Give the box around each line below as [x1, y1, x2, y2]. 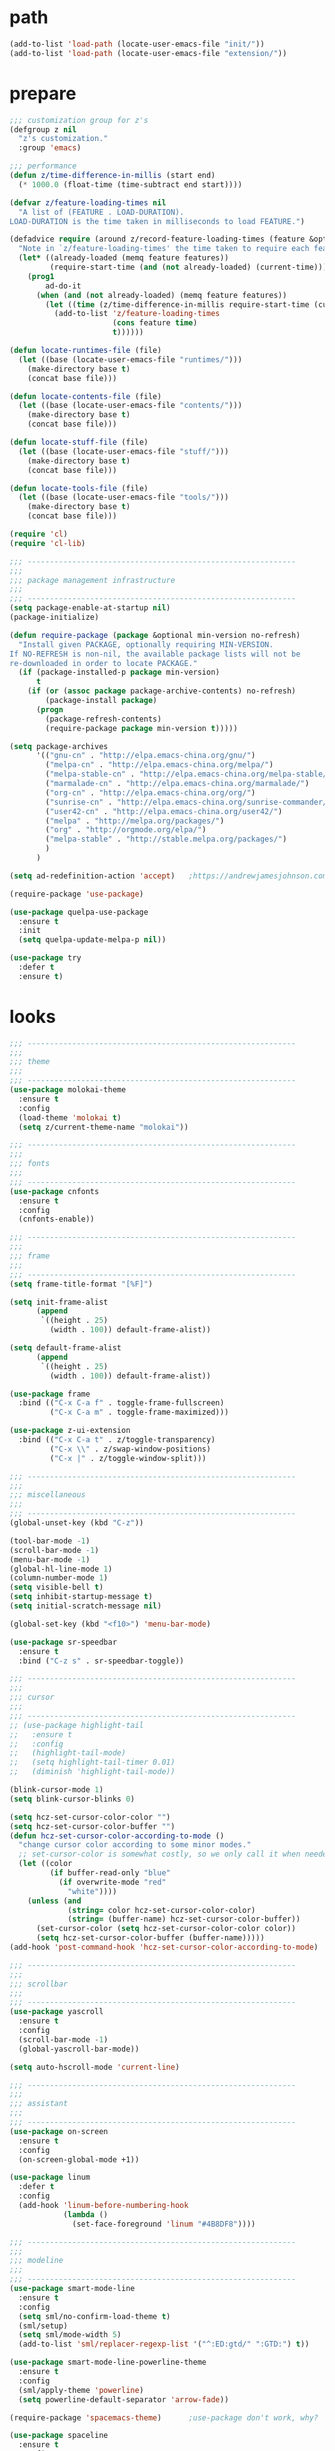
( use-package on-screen [9, 2126, 109, 2136]
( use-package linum [9, 2172, 91, 2183]
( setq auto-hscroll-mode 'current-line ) [9, 2062, 181, 2072]
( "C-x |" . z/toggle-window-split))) [49, 1453, 207, 1463]
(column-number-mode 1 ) [9, 1573, 109, 1583]
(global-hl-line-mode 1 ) [9, 1564, 113, 1574]
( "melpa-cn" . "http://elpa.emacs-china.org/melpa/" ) [45, 760, 274, 770]
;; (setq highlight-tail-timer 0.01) [9, 1757, 176, 1768]
